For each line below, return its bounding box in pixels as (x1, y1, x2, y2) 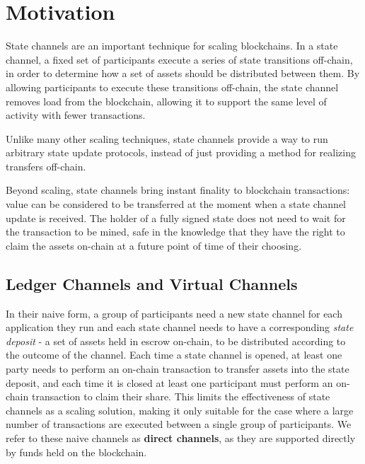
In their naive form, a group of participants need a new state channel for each (6, 306, 342, 320)
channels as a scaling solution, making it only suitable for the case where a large (6, 402, 354, 417)
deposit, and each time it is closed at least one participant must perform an (6, 375, 333, 390)
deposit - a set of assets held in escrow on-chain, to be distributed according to (6, 333, 346, 348)
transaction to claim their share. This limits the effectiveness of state (31, 389, 330, 404)
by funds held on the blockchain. (6, 444, 147, 459)
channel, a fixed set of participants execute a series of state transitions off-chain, (6, 52, 353, 66)
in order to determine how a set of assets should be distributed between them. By (6, 66, 360, 81)
